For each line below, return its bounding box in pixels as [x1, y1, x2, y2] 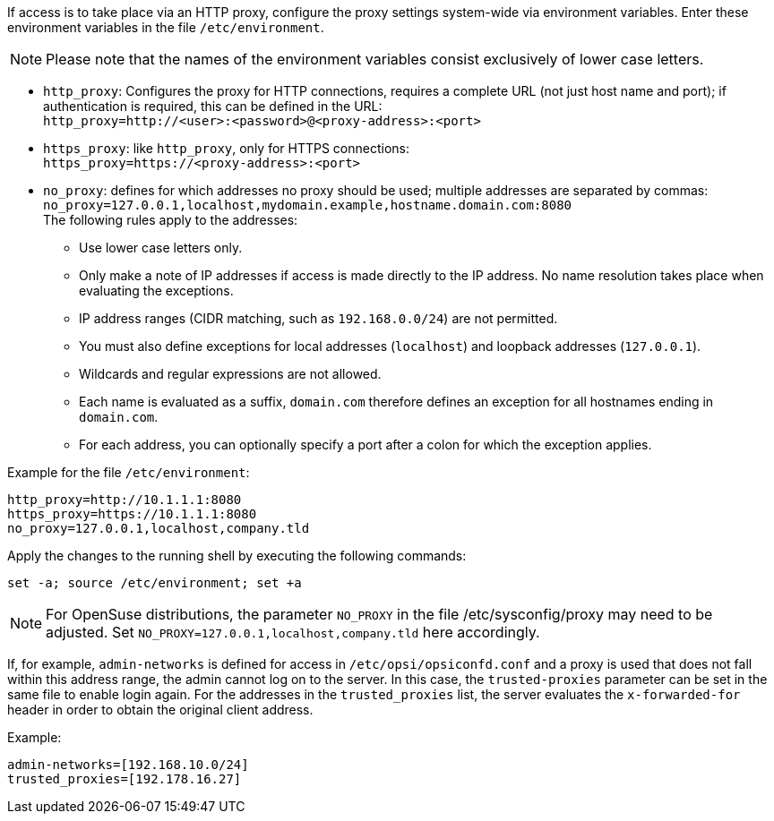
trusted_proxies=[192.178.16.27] [7, 772, 242, 786]
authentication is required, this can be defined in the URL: [43, 98, 383, 114]
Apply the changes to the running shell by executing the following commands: [7, 548, 467, 563]
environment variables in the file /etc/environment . [7, 20, 324, 35]
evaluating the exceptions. [79, 283, 234, 298]
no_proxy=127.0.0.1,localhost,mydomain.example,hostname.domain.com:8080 [43, 198, 572, 212]
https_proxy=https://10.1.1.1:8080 [7, 507, 257, 521]
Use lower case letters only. [79, 240, 243, 255]
